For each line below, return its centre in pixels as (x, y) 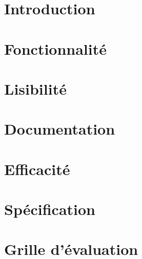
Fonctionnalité (56, 48)
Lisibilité (35, 88)
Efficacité (37, 169)
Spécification (50, 209)
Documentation (60, 129)
